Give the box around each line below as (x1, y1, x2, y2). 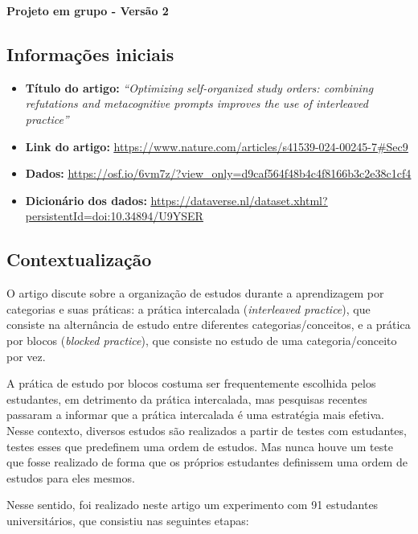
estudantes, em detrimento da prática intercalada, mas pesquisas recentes (6, 390, 367, 407)
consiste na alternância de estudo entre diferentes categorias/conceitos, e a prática (6, 316, 411, 333)
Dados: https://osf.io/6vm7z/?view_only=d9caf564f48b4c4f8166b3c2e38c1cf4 (25, 165, 412, 182)
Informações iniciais (6, 41, 174, 66)
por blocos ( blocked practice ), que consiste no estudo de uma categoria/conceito (6, 331, 397, 348)
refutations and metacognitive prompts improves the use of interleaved (25, 95, 368, 112)
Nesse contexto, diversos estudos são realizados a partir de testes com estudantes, (6, 421, 407, 438)
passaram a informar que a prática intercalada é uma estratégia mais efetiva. (6, 406, 384, 423)
